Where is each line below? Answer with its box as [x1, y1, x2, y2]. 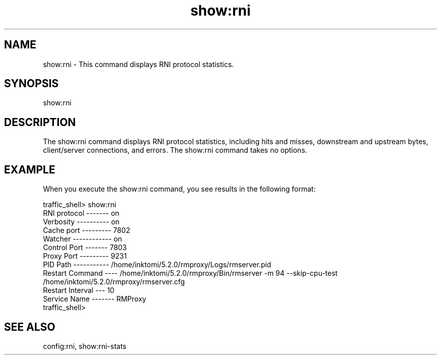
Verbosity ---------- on [43, 217, 120, 226]
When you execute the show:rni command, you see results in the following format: [43, 185, 316, 194]
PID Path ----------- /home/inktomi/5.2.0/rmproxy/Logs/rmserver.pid [43, 260, 271, 269]
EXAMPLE [4, 163, 55, 176]
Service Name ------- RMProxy [43, 294, 146, 304]
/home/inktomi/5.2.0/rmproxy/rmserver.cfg [43, 277, 185, 286]
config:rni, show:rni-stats [43, 341, 126, 350]
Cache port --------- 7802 [43, 226, 130, 235]
